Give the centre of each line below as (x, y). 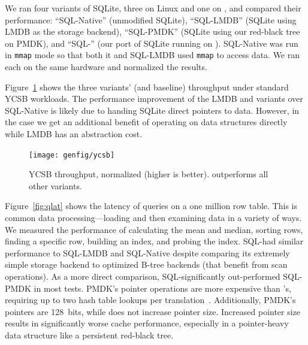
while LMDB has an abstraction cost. (74, 134)
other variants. (55, 185)
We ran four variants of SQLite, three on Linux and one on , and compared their (153, 8)
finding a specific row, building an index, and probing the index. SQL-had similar (154, 241)
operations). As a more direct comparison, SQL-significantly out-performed (143, 276)
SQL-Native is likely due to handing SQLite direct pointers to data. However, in (152, 110)
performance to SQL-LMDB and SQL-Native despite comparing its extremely (147, 252)
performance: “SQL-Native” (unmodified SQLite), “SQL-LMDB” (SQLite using (151, 19)
